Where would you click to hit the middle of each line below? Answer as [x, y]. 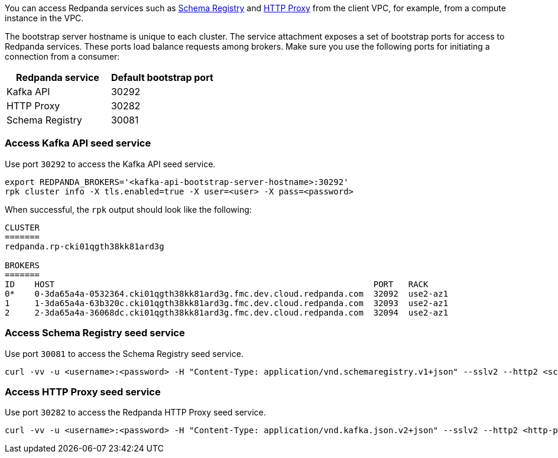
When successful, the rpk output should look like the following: [128, 209]
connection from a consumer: [62, 56]
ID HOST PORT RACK [217, 284]
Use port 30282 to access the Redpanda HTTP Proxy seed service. [135, 412]
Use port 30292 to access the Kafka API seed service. [110, 164]
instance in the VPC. [44, 18]
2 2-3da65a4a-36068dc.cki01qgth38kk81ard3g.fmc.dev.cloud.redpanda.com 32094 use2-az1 [227, 312]
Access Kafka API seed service [78, 143]
